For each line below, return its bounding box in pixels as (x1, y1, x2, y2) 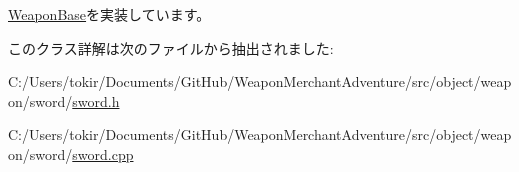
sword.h (72, 90, 120, 111)
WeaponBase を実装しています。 (8, 4, 211, 24)
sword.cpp (72, 143, 134, 164)
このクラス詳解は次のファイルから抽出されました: (8, 37, 334, 58)
